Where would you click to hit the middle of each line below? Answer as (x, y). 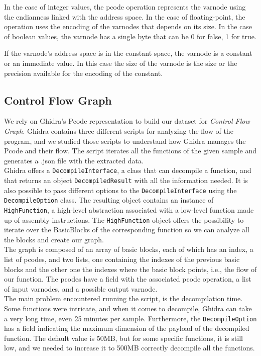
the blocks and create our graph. (54, 239)
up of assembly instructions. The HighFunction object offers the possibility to (124, 219)
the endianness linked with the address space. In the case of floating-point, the (125, 16)
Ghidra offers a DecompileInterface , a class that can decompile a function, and (128, 170)
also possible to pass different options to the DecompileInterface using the (120, 190)
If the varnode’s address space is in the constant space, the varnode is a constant (128, 53)
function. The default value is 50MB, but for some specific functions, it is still (123, 338)
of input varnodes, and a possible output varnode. (81, 288)
